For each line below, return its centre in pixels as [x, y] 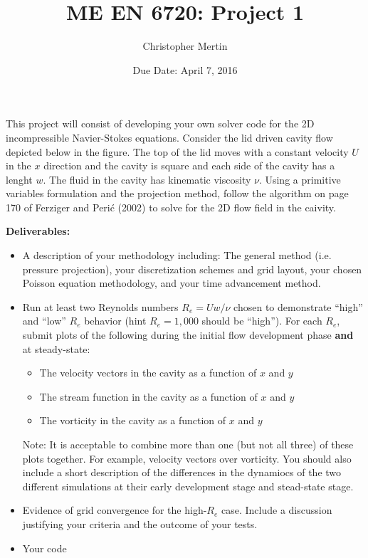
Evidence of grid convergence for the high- [115, 510]
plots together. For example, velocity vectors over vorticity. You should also [187, 458]
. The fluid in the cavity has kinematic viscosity [147, 179]
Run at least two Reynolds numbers [100, 306]
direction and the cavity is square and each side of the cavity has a [189, 165]
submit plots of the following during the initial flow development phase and [188, 335]
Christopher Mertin [185, 46]
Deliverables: [38, 231]
